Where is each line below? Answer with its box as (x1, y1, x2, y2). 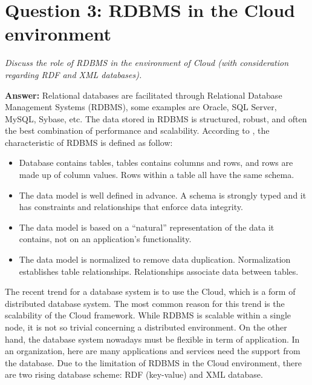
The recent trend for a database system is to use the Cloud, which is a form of (5, 285, 296, 298)
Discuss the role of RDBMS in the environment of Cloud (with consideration (5, 56, 289, 69)
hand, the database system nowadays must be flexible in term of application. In (5, 332, 300, 345)
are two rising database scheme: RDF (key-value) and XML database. (5, 368, 263, 381)
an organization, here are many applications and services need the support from (5, 344, 301, 357)
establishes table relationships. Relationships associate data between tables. (19, 265, 299, 277)
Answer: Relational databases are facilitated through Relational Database (5, 88, 282, 101)
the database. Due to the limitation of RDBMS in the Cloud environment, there (5, 356, 302, 369)
